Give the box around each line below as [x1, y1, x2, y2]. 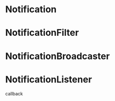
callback [5, 90, 23, 96]
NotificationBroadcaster [5, 50, 110, 62]
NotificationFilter [5, 27, 79, 39]
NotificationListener [5, 73, 93, 85]
